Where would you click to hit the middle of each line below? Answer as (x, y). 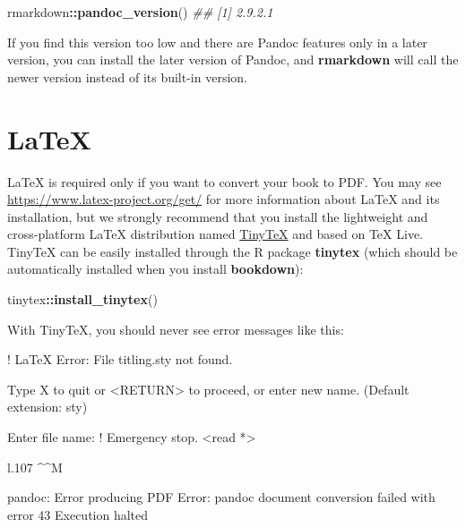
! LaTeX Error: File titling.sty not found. (120, 359)
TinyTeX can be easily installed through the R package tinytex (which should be (233, 251)
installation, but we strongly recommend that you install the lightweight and (218, 216)
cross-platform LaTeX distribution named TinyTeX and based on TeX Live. (215, 234)
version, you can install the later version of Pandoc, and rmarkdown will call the (233, 59)
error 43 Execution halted (78, 514)
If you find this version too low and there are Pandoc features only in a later (217, 42)
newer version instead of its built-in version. (127, 76)
